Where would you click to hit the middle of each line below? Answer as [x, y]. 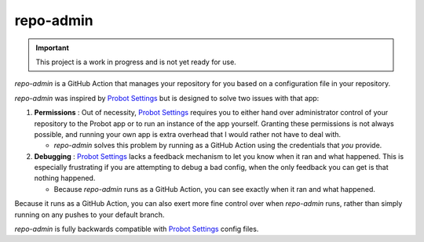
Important [53, 48]
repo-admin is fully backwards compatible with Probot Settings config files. [137, 229]
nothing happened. [65, 178]
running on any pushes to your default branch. [90, 215]
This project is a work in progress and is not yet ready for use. [136, 62]
